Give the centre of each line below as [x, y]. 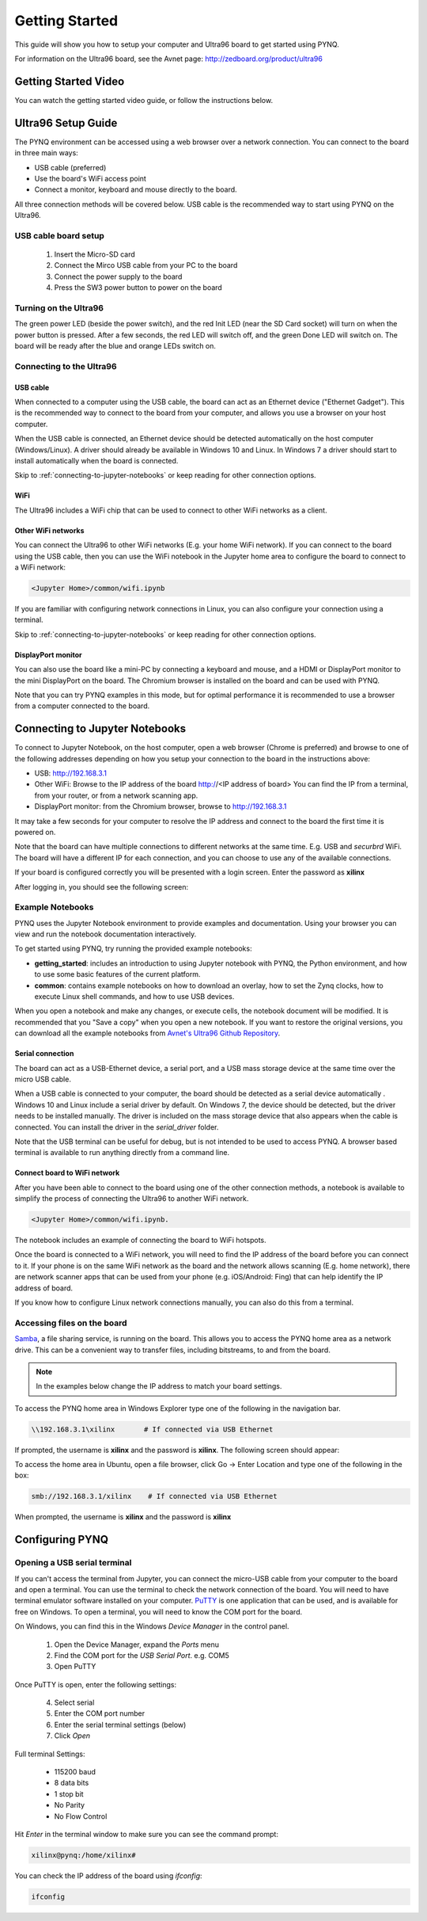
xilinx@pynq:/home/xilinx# [83, 1855]
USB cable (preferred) [70, 167]
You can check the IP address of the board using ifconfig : [108, 1875]
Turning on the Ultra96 [59, 307]
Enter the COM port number [100, 1713]
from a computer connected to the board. [82, 706]
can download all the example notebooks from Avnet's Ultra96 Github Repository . [147, 1033]
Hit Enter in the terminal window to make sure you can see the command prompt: [146, 1834]
